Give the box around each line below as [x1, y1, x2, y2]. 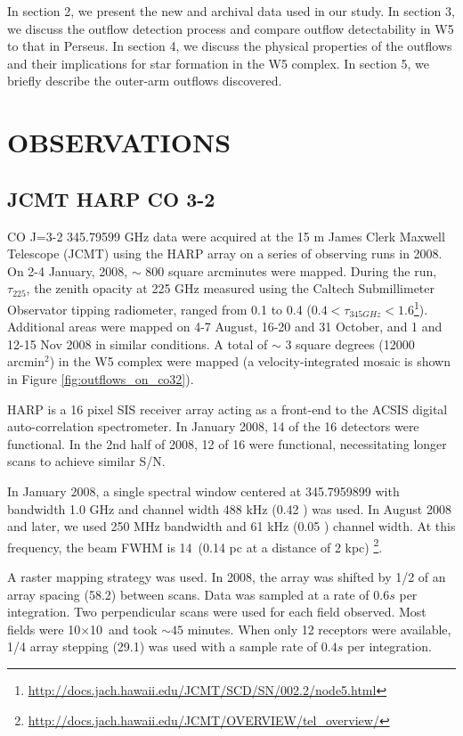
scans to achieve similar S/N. [7, 452, 166, 470]
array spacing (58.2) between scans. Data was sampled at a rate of [7, 585, 370, 603]
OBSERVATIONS [7, 124, 231, 160]
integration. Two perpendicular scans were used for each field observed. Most [7, 602, 426, 621]
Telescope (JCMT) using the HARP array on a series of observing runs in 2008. [7, 244, 443, 263]
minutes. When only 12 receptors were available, [187, 619, 451, 638]
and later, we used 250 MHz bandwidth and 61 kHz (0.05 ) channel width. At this [7, 517, 456, 536]
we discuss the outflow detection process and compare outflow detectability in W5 [7, 19, 454, 37]
